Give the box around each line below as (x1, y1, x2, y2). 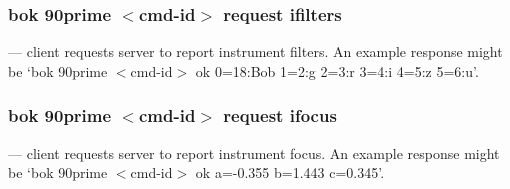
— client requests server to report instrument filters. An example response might (8, 41, 503, 62)
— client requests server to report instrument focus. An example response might (8, 142, 500, 163)
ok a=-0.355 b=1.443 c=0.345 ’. (195, 162, 385, 183)
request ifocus (223, 103, 337, 128)
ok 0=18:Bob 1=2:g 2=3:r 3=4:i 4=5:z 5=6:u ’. (195, 60, 479, 81)
